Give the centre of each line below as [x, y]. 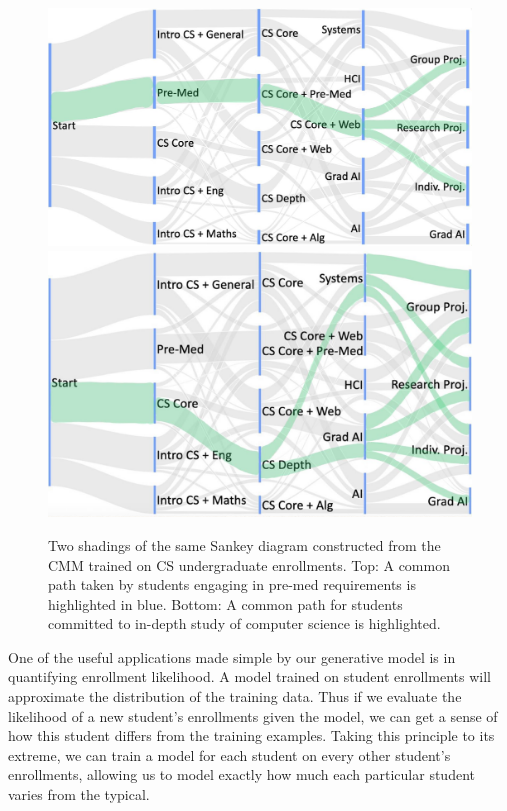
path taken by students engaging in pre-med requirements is [232, 584]
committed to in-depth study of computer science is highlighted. [244, 623]
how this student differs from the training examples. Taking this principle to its [251, 735]
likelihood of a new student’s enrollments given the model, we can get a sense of [253, 715]
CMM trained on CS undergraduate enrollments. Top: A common [249, 564]
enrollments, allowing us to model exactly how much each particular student [241, 774]
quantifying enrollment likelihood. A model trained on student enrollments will [249, 676]
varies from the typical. [79, 794]
